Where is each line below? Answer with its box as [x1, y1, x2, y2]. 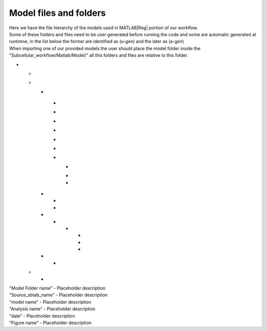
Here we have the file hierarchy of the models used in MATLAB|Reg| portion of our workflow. [9, 25, 198, 31]
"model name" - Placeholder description [9, 299, 91, 305]
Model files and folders [9, 7, 106, 18]
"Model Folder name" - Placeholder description [9, 285, 106, 291]
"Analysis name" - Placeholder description [9, 306, 96, 312]
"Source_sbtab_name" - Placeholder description [9, 292, 108, 298]
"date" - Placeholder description [9, 313, 75, 319]
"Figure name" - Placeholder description [9, 320, 91, 326]
